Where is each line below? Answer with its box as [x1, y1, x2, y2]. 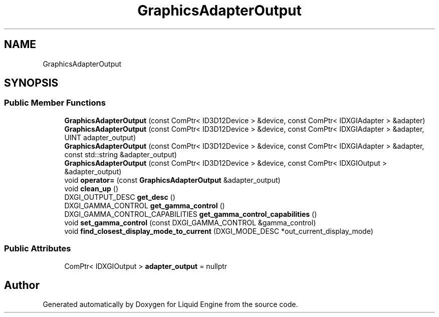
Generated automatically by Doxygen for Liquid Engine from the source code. [43, 300, 298, 309]
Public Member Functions [4, 98, 106, 108]
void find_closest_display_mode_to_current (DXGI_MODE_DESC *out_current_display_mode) [64, 226, 373, 235]
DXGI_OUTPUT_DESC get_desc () [64, 192, 175, 201]
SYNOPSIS [4, 77, 59, 90]
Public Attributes [4, 243, 71, 254]
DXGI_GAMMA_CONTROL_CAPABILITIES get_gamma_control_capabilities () [64, 209, 317, 218]
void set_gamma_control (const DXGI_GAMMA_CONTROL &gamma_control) [64, 218, 316, 227]
